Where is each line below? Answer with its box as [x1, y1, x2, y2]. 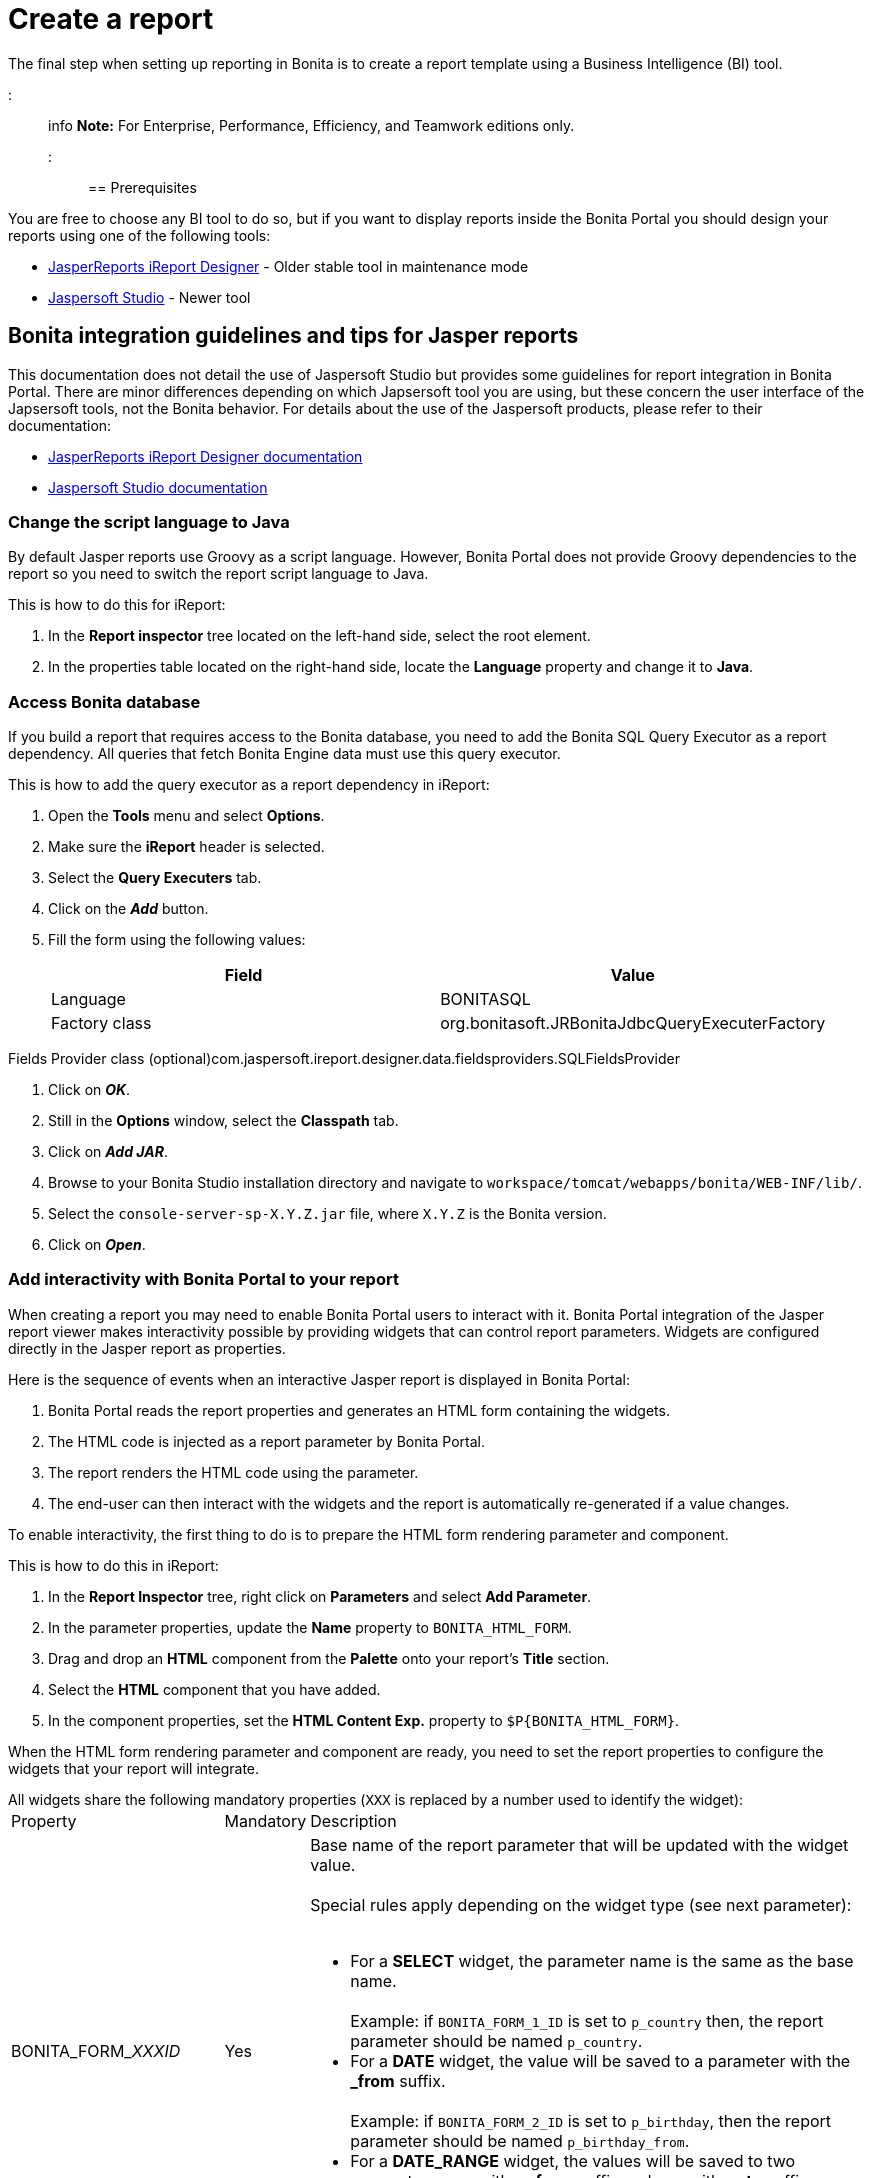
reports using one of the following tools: [8, 226, 271, 244]
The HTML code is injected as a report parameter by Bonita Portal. [48, 1432, 486, 1450]
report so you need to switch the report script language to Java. [8, 565, 429, 583]
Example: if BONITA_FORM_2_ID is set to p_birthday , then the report [350, 2110, 832, 2131]
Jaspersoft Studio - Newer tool [48, 288, 251, 306]
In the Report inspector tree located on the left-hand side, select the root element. [48, 627, 591, 645]
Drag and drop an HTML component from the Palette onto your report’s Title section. [48, 1649, 610, 1667]
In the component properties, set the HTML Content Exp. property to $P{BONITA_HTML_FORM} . [48, 1711, 680, 1729]
